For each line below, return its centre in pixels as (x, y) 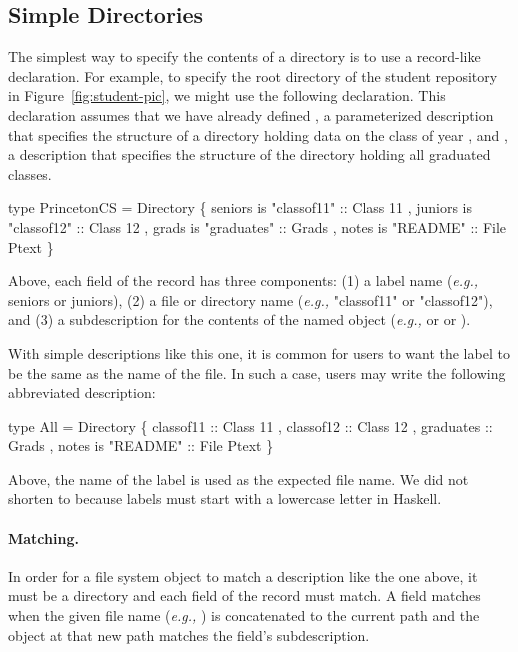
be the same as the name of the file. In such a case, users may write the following (257, 372)
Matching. (43, 537)
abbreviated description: (82, 392)
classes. (30, 173)
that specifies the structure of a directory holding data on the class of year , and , (258, 134)
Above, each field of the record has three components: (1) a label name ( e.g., (243, 280)
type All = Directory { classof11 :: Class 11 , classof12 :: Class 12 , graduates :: (250, 425)
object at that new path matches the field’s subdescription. (189, 634)
